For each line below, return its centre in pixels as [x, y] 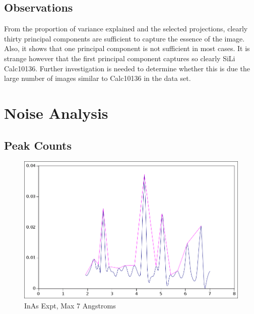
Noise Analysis [56, 113]
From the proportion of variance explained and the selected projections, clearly [126, 29]
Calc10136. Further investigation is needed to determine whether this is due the [127, 68]
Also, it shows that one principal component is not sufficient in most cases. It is [127, 48]
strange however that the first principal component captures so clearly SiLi [120, 58]
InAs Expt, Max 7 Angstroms [70, 305]
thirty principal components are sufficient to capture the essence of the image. [124, 38]
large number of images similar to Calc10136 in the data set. [98, 78]
